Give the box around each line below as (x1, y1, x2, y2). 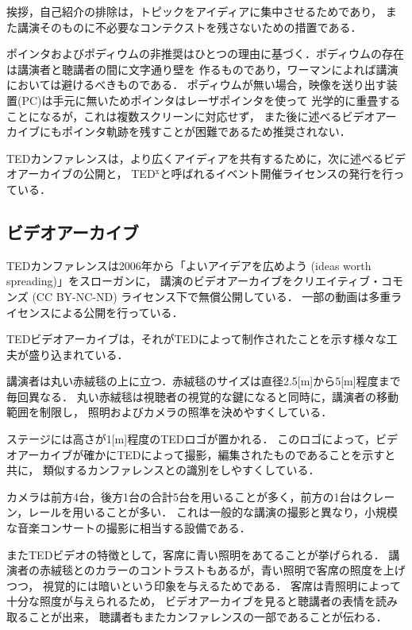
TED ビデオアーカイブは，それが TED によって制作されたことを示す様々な (6, 330, 387, 347)
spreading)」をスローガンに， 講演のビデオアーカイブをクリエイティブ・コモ (6, 272, 403, 289)
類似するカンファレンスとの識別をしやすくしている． (42, 462, 320, 478)
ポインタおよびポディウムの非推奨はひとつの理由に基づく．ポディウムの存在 (6, 45, 405, 62)
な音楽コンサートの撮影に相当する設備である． (6, 520, 251, 536)
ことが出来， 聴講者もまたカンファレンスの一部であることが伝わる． (28, 609, 387, 625)
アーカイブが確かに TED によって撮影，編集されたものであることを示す (17, 446, 385, 462)
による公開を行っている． (50, 303, 183, 320)
